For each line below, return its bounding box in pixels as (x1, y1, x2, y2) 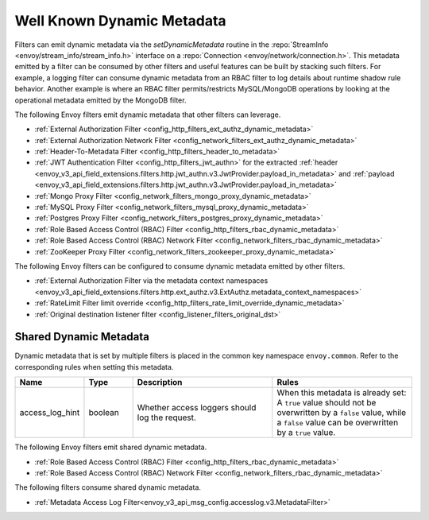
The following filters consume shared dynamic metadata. (14, 483, 202, 492)
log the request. (137, 412, 196, 423)
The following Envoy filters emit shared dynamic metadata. (14, 442, 207, 452)
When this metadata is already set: (276, 387, 407, 398)
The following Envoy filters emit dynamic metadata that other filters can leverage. (14, 110, 281, 119)
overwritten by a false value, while (276, 407, 407, 418)
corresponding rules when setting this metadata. (14, 362, 174, 371)
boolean (88, 407, 119, 418)
